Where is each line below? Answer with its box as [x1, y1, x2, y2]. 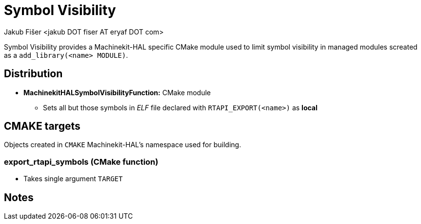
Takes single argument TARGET [23, 174, 123, 183]
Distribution [4, 68, 63, 80]
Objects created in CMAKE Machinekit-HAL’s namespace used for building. [4, 140, 241, 149]
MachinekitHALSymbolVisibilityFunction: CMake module [23, 88, 211, 97]
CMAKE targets [4, 120, 80, 133]
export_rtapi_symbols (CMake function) [4, 156, 159, 167]
